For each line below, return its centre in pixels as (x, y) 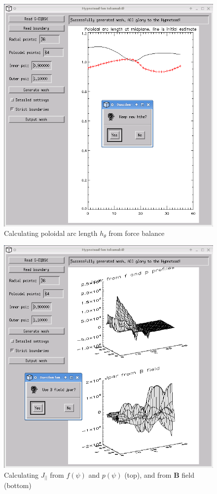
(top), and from (148, 474)
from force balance (137, 233)
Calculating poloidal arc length (51, 233)
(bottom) (18, 485)
